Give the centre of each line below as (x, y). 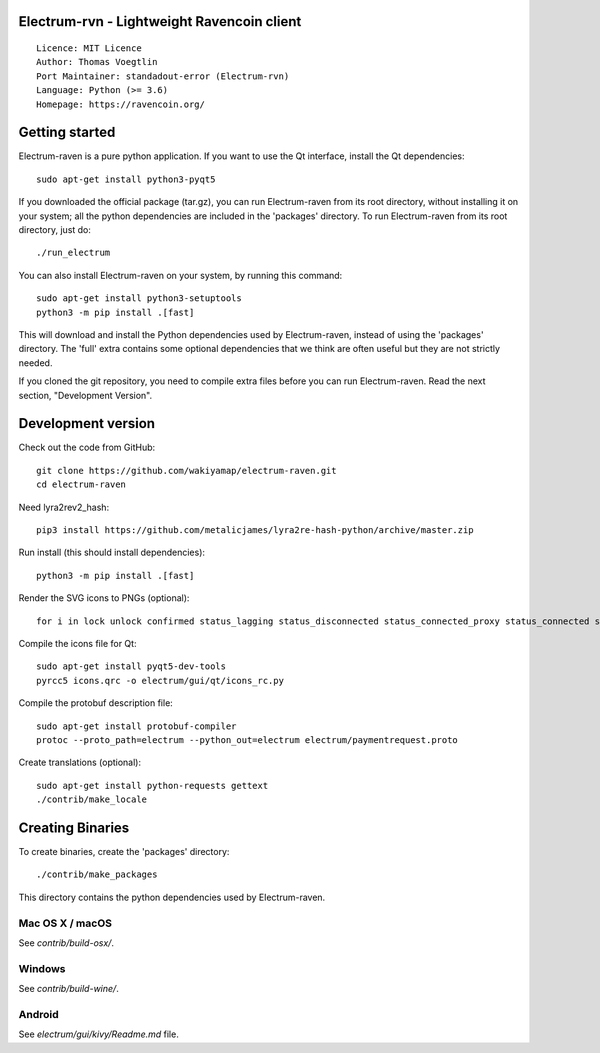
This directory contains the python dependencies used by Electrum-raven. (172, 897)
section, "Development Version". (85, 395)
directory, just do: (55, 230)
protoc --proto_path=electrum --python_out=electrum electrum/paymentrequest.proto (247, 739)
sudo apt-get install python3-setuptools (139, 298)
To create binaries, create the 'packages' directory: (124, 852)
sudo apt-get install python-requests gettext (152, 785)
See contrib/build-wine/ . (68, 989)
